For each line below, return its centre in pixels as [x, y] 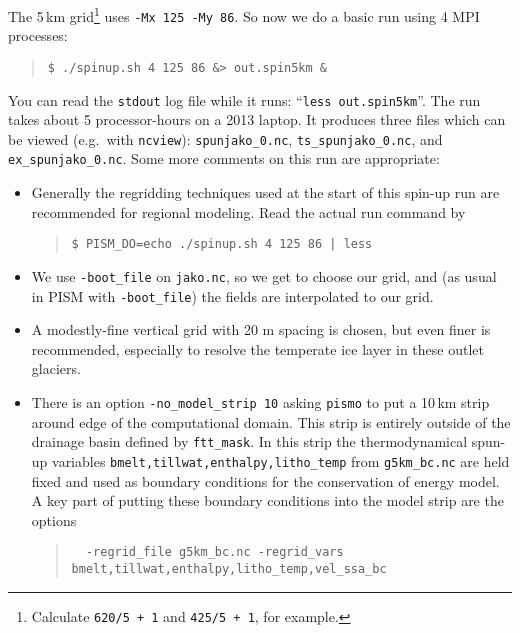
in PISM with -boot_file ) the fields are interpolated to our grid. [232, 295]
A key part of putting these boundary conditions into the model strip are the [267, 500]
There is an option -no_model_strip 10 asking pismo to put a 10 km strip [260, 402]
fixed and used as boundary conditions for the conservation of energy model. [265, 480]
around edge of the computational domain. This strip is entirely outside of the [271, 421]
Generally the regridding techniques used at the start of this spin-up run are [265, 192]
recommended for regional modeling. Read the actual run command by [248, 211]
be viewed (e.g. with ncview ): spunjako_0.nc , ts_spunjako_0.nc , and [225, 138]
